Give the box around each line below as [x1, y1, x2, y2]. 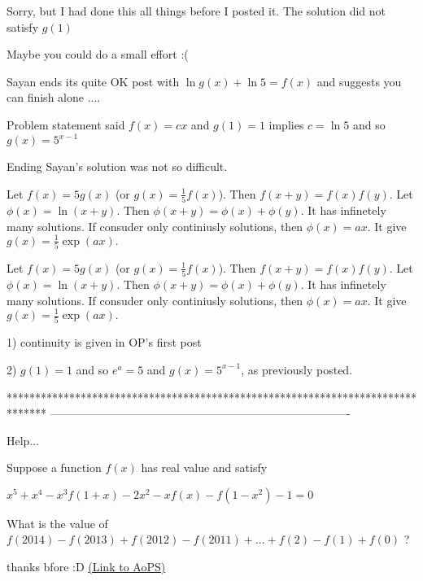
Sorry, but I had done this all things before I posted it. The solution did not [7, 2, 386, 19]
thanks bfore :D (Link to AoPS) [7, 558, 166, 575]
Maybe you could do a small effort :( [7, 46, 189, 63]
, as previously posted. [241, 360, 353, 378]
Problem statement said [7, 116, 125, 133]
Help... [7, 431, 40, 448]
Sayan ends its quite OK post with [7, 72, 180, 90]
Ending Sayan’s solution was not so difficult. [7, 158, 228, 175]
